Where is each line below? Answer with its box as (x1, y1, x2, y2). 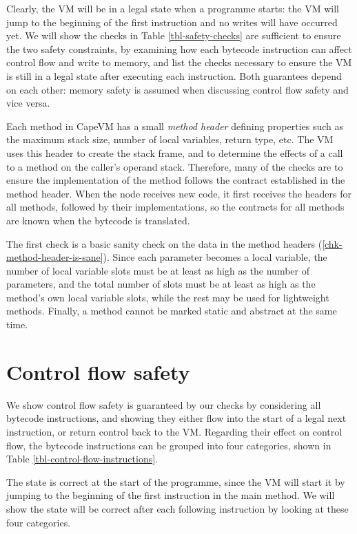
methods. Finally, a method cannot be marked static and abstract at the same (6, 303, 337, 318)
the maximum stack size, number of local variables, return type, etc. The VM (6, 132, 334, 147)
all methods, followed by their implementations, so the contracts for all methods (6, 200, 345, 214)
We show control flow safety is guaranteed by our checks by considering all (6, 397, 321, 412)
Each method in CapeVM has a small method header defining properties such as (6, 118, 344, 133)
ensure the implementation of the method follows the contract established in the (6, 173, 345, 187)
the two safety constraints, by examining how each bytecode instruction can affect (6, 41, 352, 56)
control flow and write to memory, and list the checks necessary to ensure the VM (6, 55, 352, 70)
